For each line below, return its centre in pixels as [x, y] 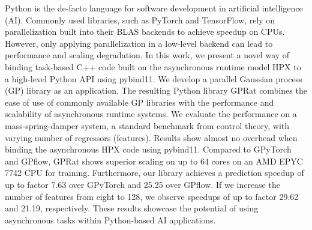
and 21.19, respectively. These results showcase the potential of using [132, 208]
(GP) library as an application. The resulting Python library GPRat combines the [156, 90]
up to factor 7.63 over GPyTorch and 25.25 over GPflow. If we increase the [142, 184]
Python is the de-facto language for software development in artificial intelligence [154, 8]
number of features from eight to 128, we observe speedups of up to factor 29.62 [152, 196]
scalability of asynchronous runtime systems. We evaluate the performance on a [151, 114]
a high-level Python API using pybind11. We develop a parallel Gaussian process [154, 78]
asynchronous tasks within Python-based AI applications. [110, 219]
